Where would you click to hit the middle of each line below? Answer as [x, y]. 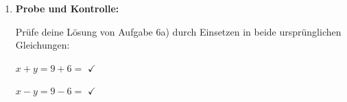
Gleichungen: [43, 45]
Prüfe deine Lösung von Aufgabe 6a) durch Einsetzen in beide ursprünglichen [178, 31]
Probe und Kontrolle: [67, 8]
